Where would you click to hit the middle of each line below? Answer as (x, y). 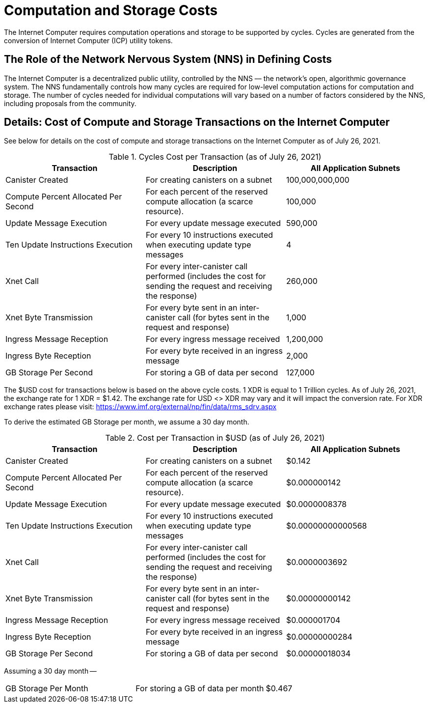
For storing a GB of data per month (200, 689)
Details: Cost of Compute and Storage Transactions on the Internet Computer (197, 122)
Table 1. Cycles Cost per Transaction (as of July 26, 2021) (215, 157)
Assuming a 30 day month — (50, 671)
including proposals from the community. (70, 103)
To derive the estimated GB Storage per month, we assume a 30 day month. (127, 422)
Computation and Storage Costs (111, 10)
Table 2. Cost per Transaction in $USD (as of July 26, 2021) (215, 438)
